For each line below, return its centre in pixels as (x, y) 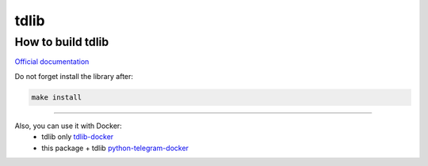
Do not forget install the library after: (74, 76)
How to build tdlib (62, 42)
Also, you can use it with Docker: (68, 126)
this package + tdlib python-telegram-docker (115, 148)
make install (57, 97)
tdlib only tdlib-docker (78, 137)
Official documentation (52, 62)
